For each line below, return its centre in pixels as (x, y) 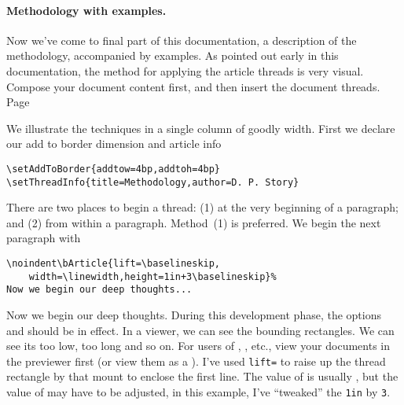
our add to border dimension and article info (114, 144)
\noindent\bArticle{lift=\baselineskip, (114, 264)
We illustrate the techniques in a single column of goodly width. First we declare (201, 128)
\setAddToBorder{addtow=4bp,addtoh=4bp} (114, 169)
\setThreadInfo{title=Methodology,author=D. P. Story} (153, 182)
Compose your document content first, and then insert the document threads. (193, 86)
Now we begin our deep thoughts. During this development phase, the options (194, 315)
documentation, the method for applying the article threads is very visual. (185, 70)
